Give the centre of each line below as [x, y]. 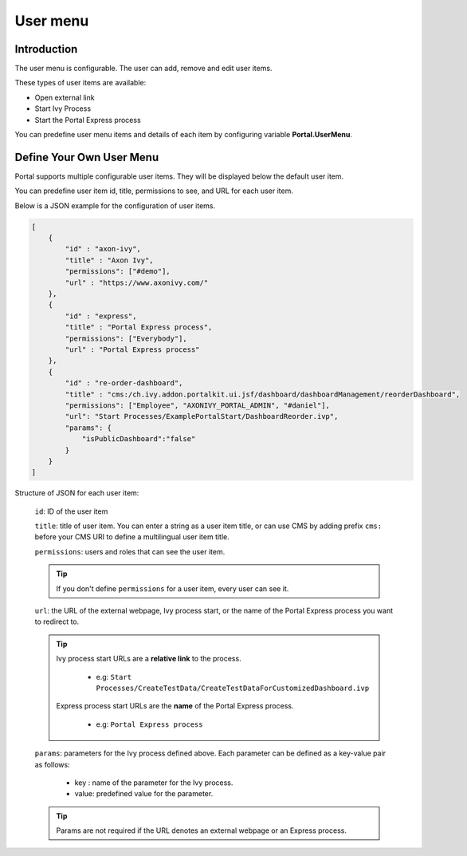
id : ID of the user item [71, 511]
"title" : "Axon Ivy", [110, 260]
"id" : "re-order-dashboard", [124, 383]
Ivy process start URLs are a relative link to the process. [149, 659]
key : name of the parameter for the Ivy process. [154, 783]
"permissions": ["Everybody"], [126, 338]
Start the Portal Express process [88, 120]
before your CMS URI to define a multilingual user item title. [132, 537]
